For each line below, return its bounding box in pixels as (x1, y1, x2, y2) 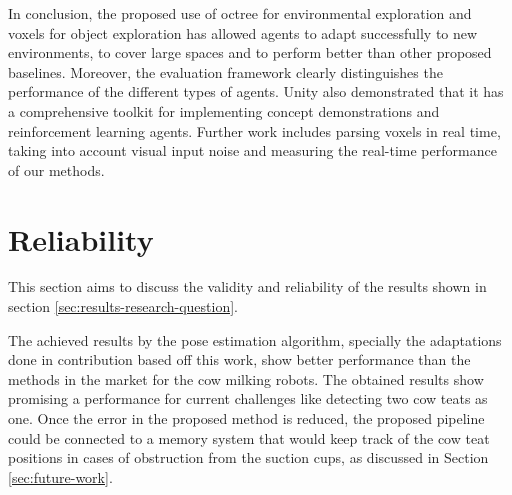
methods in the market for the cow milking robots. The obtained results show (8, 368, 484, 389)
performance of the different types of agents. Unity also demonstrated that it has (8, 81, 504, 102)
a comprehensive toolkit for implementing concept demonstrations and (8, 100, 440, 121)
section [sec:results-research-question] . (8, 296, 239, 317)
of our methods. (8, 159, 105, 180)
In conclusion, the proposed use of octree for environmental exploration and (8, 3, 472, 23)
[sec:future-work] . (8, 466, 113, 487)
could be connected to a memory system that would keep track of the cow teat (8, 427, 490, 448)
